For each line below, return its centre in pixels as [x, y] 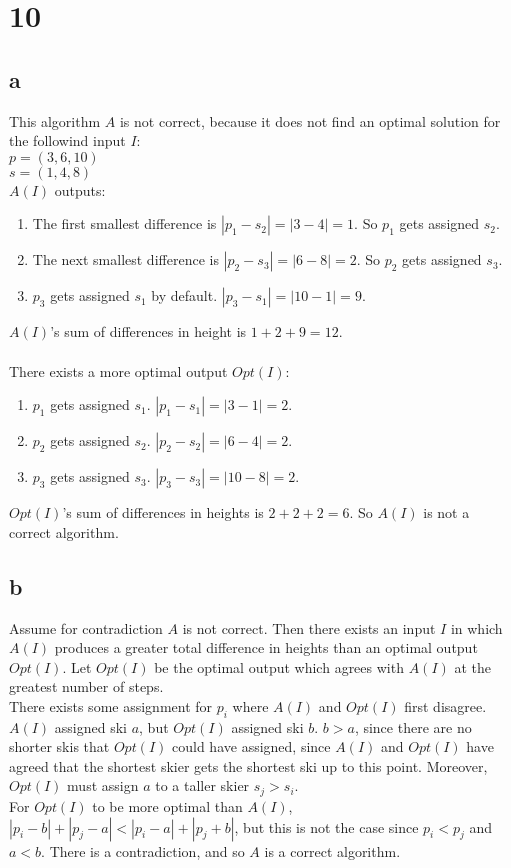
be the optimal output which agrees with [279, 666]
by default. [184, 295]
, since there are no [413, 726]
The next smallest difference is [125, 259]
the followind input [67, 140]
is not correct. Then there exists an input [309, 627]
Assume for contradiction [86, 627]
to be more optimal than [167, 805]
